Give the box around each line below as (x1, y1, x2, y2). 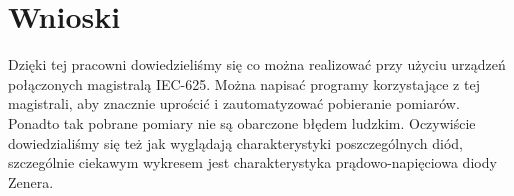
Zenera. (8, 171, 54, 192)
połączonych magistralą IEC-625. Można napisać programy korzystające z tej (8, 73, 480, 94)
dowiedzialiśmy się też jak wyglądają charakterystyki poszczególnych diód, (8, 132, 463, 153)
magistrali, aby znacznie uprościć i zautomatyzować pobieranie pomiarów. (8, 93, 460, 114)
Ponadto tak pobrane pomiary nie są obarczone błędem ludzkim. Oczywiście (8, 112, 476, 133)
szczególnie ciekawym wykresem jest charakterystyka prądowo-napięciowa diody (8, 152, 497, 173)
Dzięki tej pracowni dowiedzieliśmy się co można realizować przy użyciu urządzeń (8, 54, 506, 75)
